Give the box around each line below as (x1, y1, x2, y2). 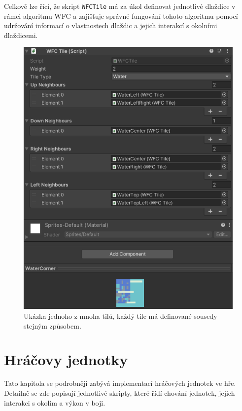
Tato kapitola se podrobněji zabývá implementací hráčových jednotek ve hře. (4, 378, 236, 388)
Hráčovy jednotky (4, 349, 128, 370)
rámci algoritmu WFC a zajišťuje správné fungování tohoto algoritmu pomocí (4, 10, 238, 21)
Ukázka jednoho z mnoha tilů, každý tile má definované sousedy (24, 311, 217, 321)
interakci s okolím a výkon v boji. (4, 397, 105, 408)
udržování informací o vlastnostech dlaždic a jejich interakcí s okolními (4, 20, 217, 31)
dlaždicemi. (4, 30, 38, 40)
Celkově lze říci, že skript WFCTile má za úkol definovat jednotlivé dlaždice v (4, 1, 236, 11)
